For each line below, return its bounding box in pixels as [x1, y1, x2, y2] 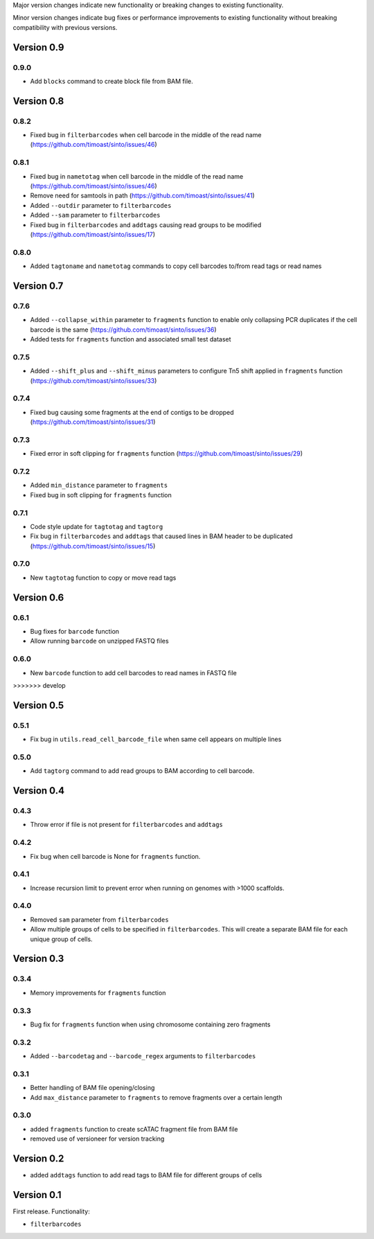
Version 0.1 [12, 1188, 62, 1201]
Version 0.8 [12, 95, 64, 107]
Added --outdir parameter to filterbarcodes [30, 201, 172, 209]
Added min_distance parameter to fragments [30, 481, 168, 490]
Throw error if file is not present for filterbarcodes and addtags [30, 821, 223, 829]
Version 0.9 [12, 42, 64, 53]
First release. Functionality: [12, 1207, 90, 1215]
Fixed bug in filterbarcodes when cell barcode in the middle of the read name [30, 131, 262, 139]
